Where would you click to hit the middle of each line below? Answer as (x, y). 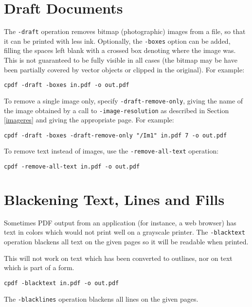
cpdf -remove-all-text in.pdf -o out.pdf (72, 167)
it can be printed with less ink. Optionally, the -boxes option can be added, (117, 41)
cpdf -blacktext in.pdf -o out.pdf (62, 283)
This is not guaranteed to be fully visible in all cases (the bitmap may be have (121, 60)
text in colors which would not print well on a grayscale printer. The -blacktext (125, 232)
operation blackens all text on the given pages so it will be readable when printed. (126, 242)
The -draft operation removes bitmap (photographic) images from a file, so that (125, 31)
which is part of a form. (39, 267)
